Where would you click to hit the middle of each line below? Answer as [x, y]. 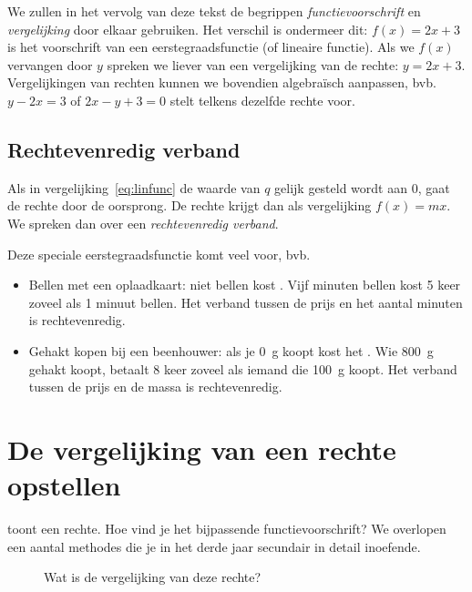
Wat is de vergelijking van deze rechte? [153, 577]
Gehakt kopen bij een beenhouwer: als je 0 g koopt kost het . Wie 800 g [231, 350]
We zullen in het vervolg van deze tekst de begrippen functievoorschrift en [214, 11]
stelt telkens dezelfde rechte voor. [262, 100]
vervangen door [50, 64]
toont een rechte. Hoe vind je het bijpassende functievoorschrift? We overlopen [227, 529]
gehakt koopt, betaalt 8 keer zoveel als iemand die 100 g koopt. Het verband [243, 368]
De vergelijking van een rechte [202, 449]
